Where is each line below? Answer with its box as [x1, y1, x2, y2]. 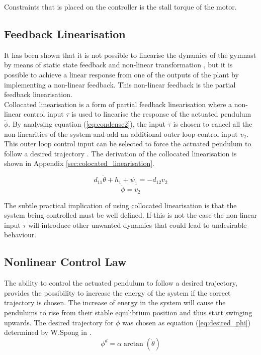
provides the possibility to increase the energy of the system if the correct [4, 287, 231, 298]
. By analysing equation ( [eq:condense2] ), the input [8, 118, 166, 129]
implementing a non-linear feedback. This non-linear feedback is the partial [4, 79, 236, 90]
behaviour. [4, 229, 37, 240]
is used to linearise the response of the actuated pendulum [71, 109, 251, 119]
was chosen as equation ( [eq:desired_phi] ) [122, 317, 251, 327]
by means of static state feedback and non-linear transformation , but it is [4, 59, 233, 70]
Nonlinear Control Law [4, 254, 127, 270]
